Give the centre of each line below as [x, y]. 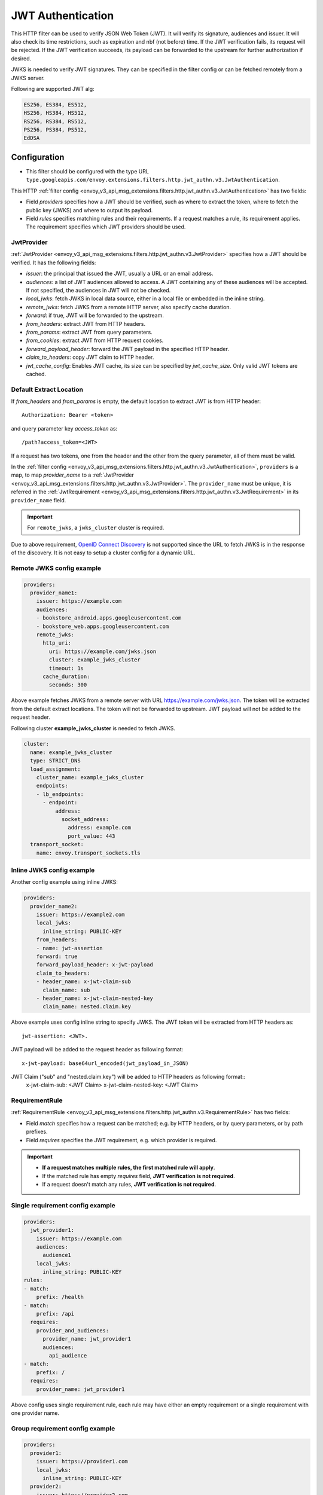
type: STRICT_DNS [55, 761]
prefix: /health [60, 1297]
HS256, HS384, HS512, [55, 113]
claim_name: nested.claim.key [87, 1007]
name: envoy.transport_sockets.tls [88, 853]
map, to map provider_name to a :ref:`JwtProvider [72, 475]
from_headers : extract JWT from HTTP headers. [86, 324]
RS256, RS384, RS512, [55, 121]
